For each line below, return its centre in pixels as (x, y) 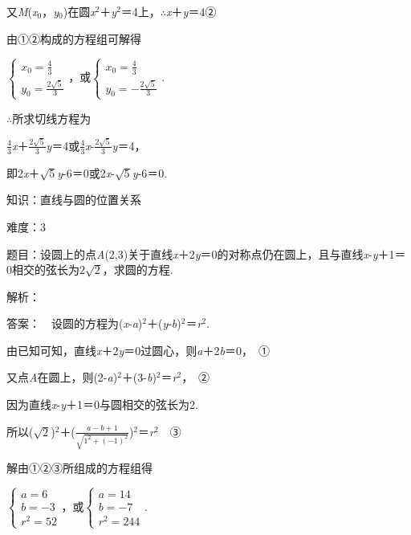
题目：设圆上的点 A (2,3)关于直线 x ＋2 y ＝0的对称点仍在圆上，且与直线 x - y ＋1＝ (206, 253)
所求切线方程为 (52, 118)
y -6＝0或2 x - (86, 172)
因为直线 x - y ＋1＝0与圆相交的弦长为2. (102, 404)
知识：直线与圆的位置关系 (74, 200)
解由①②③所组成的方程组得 (79, 468)
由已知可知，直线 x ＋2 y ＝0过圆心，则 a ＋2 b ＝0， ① (138, 350)
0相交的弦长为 (43, 270)
